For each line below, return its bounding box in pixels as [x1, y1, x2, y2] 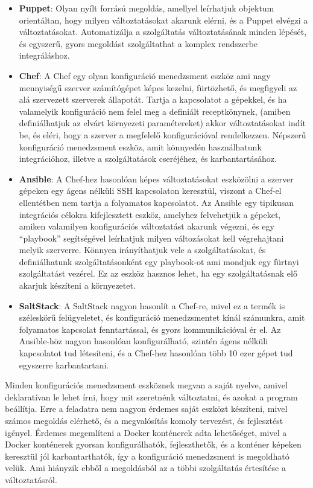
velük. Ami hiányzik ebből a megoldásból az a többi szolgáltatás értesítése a [5, 461, 286, 474]
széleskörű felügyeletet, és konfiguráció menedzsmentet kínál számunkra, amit [19, 311, 305, 324]
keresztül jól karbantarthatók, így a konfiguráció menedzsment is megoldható [5, 449, 289, 462]
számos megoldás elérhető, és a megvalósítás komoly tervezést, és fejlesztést [5, 414, 283, 426]
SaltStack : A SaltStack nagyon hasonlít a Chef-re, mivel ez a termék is [19, 299, 285, 312]
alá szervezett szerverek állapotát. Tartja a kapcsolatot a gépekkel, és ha [19, 93, 287, 106]
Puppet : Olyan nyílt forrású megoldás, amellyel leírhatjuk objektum [19, 2, 274, 14]
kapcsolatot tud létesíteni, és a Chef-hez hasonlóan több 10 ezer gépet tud [19, 347, 293, 359]
